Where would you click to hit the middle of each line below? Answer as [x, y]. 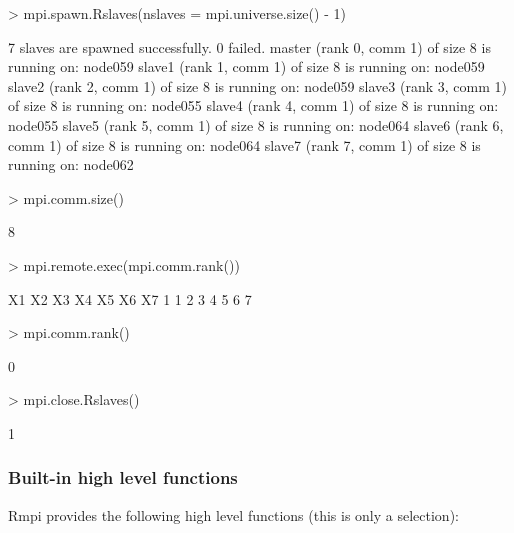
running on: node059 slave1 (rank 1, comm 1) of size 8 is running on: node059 [246, 66]
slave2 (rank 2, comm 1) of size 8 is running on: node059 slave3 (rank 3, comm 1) [257, 85]
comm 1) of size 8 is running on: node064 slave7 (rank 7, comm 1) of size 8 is [244, 144]
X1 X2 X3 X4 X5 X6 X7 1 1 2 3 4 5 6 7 [130, 298]
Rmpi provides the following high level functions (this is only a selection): [233, 514]
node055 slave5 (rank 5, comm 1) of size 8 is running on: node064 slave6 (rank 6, [256, 124]
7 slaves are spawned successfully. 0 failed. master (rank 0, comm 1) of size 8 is [249, 46]
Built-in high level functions [123, 477]
